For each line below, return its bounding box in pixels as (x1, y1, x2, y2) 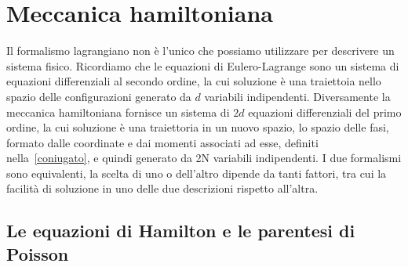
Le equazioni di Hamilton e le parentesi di (6, 218, 355, 243)
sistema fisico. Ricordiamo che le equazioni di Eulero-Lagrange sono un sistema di (6, 57, 399, 74)
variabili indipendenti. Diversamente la (204, 88, 391, 104)
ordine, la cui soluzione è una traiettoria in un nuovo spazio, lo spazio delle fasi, (6, 119, 389, 135)
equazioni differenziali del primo (248, 103, 402, 120)
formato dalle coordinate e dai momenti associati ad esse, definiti (6, 134, 319, 150)
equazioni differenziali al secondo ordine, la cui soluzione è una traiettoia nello (6, 73, 381, 89)
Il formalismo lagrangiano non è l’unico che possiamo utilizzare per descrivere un (6, 42, 395, 59)
